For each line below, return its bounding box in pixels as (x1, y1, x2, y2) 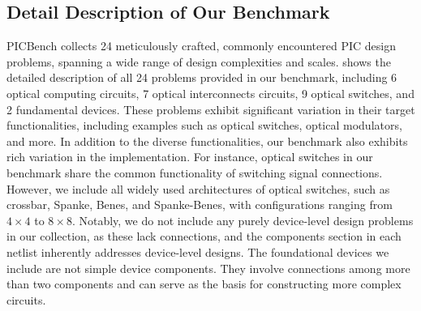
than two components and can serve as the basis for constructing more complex (6, 275, 402, 292)
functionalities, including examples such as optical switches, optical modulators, (6, 117, 402, 134)
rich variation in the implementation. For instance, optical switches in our (6, 148, 373, 165)
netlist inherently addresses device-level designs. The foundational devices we (6, 243, 389, 260)
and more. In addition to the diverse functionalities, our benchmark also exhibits (6, 132, 408, 149)
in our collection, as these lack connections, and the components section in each (6, 228, 402, 245)
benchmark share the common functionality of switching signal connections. (6, 164, 383, 181)
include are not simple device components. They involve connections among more (6, 259, 410, 276)
